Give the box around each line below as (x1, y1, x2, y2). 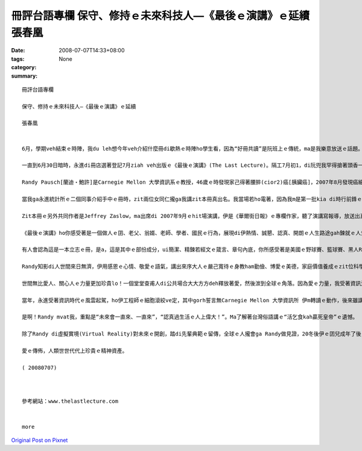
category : (11, 64, 37, 71)
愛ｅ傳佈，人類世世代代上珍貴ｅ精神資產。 (22, 347, 128, 355)
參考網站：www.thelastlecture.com (22, 398, 119, 405)
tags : (11, 55, 25, 63)
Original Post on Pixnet (11, 437, 68, 444)
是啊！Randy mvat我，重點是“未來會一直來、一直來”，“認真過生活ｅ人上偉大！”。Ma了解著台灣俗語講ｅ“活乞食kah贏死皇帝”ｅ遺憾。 (22, 314, 358, 320)
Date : (11, 47, 25, 54)
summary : (11, 72, 38, 79)
